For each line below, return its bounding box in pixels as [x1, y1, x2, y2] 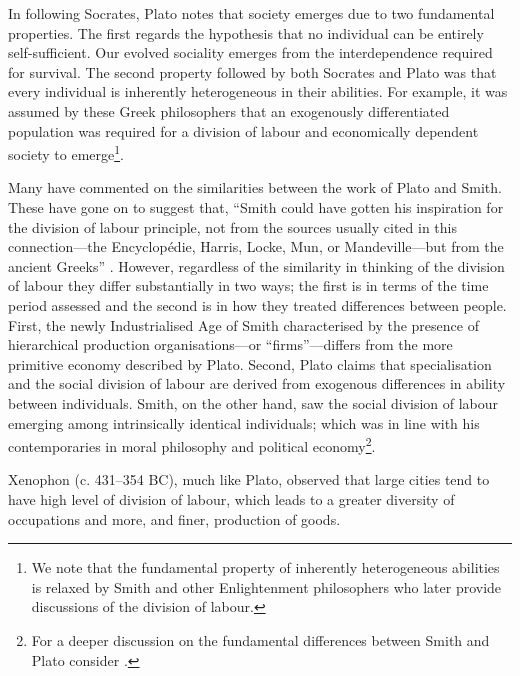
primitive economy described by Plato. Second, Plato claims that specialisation [8, 353, 492, 374]
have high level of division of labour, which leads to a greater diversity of [8, 488, 455, 509]
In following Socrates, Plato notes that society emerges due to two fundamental [8, 3, 495, 23]
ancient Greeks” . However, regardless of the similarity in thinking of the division [8, 255, 505, 276]
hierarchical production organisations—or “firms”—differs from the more [8, 334, 453, 355]
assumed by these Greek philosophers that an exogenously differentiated [8, 100, 450, 121]
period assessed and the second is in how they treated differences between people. [8, 294, 507, 315]
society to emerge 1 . [8, 141, 124, 164]
